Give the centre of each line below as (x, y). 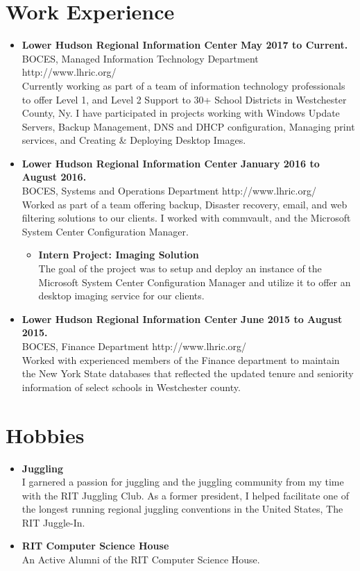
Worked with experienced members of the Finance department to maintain (181, 359)
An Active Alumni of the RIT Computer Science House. (141, 560)
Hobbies (45, 435)
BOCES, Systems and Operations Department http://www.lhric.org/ (169, 191)
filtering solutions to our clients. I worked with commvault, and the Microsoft (186, 218)
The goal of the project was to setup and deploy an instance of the (180, 268)
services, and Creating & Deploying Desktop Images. (134, 140)
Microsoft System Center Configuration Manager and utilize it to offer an (195, 282)
